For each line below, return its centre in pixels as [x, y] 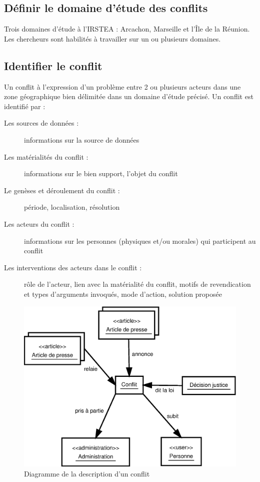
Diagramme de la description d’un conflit [87, 473]
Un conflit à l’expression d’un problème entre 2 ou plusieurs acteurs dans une [122, 86]
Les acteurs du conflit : [39, 223]
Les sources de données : [41, 123]
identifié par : [25, 106]
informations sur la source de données [82, 139]
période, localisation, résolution [72, 207]
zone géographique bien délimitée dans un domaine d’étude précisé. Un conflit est [129, 96]
